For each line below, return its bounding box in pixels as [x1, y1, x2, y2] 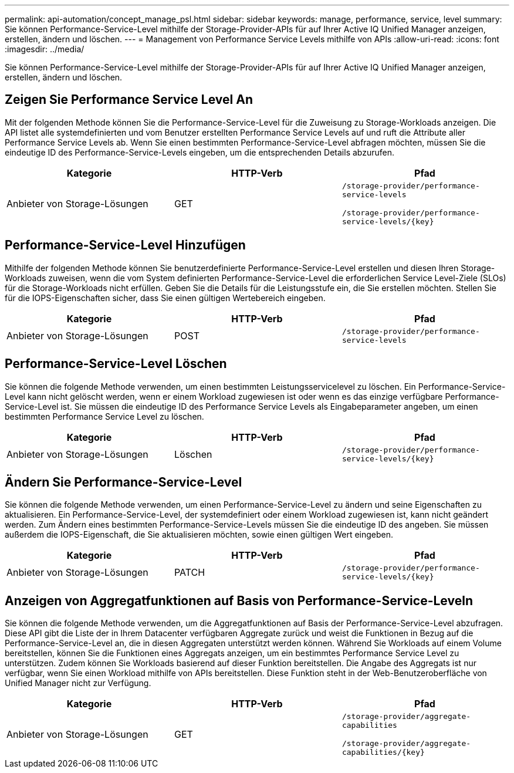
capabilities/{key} [341, 748, 425, 757]
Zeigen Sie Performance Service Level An [5, 92, 253, 107]
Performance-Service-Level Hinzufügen [5, 238, 246, 253]
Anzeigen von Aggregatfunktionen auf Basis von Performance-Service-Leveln [5, 593, 473, 608]
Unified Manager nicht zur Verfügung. [5, 678, 151, 688]
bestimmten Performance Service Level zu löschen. [5, 411, 204, 421]
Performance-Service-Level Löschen [5, 356, 227, 372]
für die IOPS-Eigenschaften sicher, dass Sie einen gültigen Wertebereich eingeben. [5, 292, 326, 303]
